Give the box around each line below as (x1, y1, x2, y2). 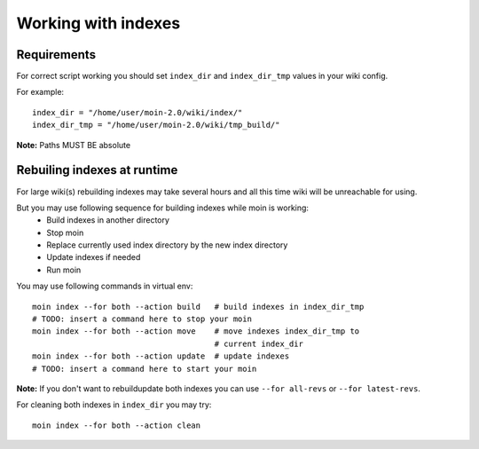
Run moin (46, 264, 82, 275)
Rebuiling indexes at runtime (16, 162, 178, 177)
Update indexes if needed (46, 252, 141, 263)
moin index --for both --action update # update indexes (32, 351, 290, 361)
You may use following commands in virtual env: (16, 280, 193, 292)
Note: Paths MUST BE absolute (16, 139, 131, 150)
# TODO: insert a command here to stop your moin (32, 314, 253, 324)
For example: (16, 87, 65, 98)
